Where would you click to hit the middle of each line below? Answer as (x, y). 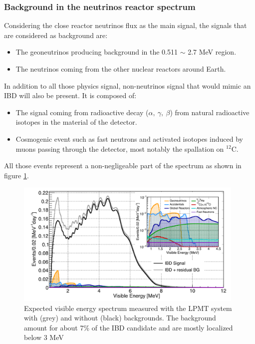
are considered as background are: (56, 35)
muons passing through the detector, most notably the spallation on (120, 148)
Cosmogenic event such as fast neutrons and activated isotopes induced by (129, 138)
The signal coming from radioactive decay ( (82, 112)
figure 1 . (16, 175)
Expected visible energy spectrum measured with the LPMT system (128, 308)
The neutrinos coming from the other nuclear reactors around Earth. (121, 69)
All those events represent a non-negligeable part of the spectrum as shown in (123, 165)
